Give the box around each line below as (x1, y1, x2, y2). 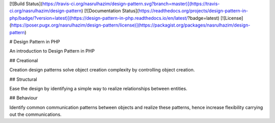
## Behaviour (9, 95, 38, 101)
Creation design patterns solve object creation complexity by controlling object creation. (9, 67, 195, 73)
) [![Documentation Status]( (81, 8, 139, 14)
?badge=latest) (187, 15, 220, 21)
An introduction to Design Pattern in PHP (9, 48, 95, 54)
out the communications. (9, 111, 62, 117)
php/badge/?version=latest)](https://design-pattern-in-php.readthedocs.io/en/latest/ (9, 15, 188, 21)
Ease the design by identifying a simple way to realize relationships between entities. (9, 85, 188, 91)
